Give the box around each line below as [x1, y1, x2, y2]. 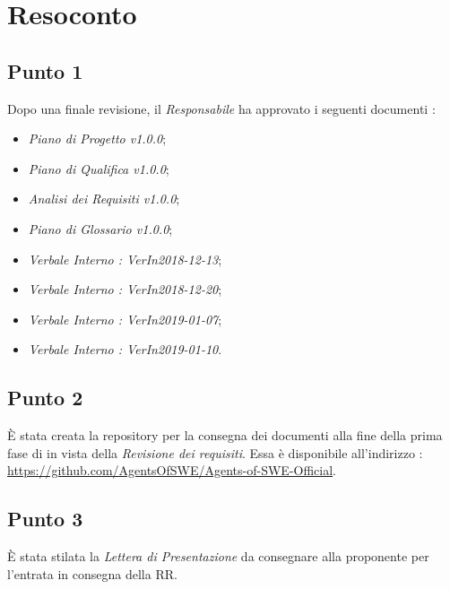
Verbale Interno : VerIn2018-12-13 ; [28, 249, 222, 268]
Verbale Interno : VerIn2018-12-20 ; [28, 280, 222, 299]
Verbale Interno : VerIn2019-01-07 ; [28, 309, 222, 328]
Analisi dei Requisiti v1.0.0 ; [28, 189, 180, 208]
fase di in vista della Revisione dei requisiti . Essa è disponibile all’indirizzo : [7, 443, 423, 462]
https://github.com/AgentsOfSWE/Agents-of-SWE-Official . [7, 461, 337, 480]
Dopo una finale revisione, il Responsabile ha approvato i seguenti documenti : [7, 99, 436, 117]
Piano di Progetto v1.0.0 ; [28, 129, 167, 148]
